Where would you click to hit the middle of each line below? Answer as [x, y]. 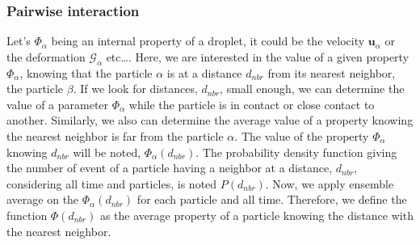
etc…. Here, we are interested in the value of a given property [258, 56]
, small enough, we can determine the [312, 89]
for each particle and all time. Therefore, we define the [272, 199]
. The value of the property [302, 135]
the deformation [46, 56]
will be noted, [107, 152]
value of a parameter [58, 104]
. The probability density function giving [296, 152]
